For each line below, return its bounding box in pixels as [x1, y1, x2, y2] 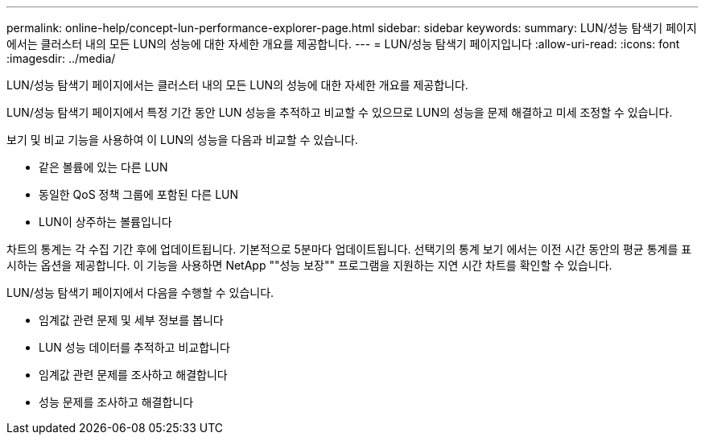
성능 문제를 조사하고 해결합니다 [39, 395, 194, 409]
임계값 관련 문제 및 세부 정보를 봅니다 [39, 313, 224, 327]
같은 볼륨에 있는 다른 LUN [39, 160, 168, 174]
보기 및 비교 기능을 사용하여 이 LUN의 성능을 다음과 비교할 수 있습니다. [6, 133, 358, 146]
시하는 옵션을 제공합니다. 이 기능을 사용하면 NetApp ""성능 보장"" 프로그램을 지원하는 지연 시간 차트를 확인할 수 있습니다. [6, 258, 612, 272]
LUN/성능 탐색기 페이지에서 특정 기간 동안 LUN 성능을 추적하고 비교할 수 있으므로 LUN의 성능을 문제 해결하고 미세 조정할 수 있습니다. [6, 105, 673, 119]
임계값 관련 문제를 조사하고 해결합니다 [39, 368, 228, 381]
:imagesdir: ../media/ [6, 52, 116, 65]
